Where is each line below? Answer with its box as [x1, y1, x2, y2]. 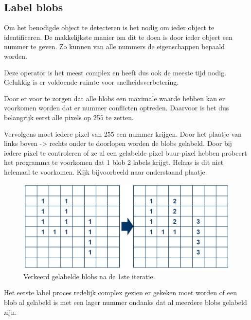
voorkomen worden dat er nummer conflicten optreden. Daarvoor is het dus [4, 103, 229, 113]
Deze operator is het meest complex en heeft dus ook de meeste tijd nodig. [4, 67, 227, 77]
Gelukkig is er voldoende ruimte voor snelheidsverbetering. [4, 77, 179, 87]
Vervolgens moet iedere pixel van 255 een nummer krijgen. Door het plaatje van [4, 128, 242, 139]
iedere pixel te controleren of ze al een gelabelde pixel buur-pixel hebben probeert [4, 147, 247, 158]
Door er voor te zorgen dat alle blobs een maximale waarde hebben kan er [4, 93, 225, 103]
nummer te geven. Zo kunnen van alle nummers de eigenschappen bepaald [4, 41, 225, 52]
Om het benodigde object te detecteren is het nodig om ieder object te [4, 22, 215, 33]
